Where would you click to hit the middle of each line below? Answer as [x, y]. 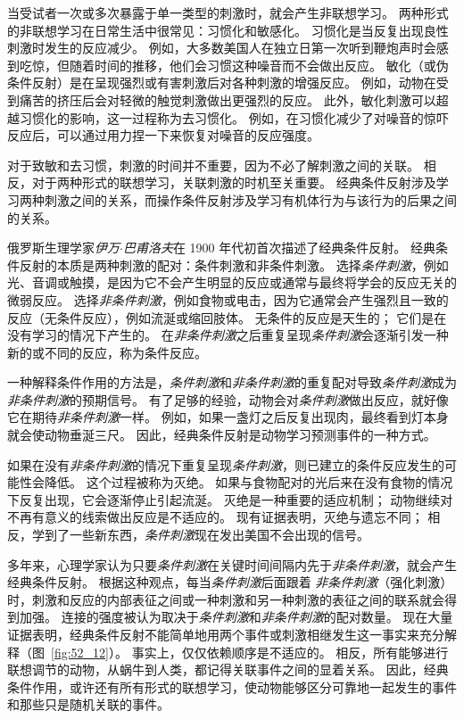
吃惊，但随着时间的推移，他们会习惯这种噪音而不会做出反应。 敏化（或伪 [234, 65]
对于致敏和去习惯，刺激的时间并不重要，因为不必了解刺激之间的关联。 [213, 165]
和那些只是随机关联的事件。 [88, 704]
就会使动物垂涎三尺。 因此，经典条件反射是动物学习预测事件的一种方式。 [222, 435]
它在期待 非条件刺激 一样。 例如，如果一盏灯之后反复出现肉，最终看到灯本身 [228, 417]
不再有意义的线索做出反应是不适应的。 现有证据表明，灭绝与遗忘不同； [215, 517]
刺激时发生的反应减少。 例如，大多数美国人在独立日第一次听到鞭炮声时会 [222, 48]
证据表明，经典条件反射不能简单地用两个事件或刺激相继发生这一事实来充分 [226, 634]
